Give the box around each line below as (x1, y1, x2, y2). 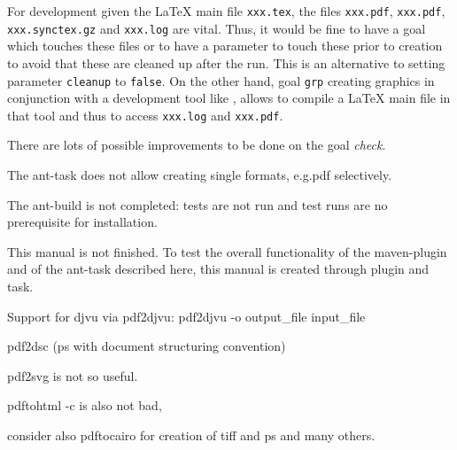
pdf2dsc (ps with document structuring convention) (7, 337, 286, 355)
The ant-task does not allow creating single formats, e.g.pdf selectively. (7, 166, 392, 183)
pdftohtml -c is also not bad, (7, 396, 162, 415)
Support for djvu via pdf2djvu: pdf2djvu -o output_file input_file (7, 306, 366, 325)
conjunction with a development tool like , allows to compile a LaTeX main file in (7, 89, 451, 107)
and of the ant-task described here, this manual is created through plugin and (7, 260, 430, 278)
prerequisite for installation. (7, 213, 158, 231)
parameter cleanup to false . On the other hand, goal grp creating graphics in (7, 71, 435, 89)
